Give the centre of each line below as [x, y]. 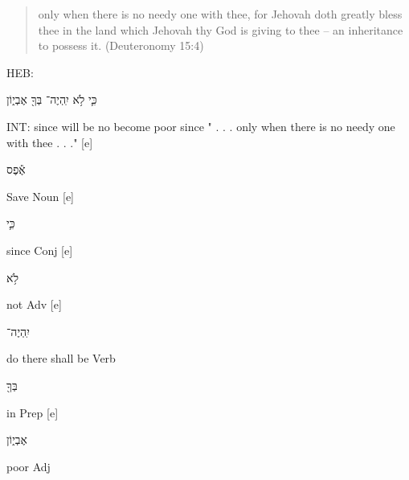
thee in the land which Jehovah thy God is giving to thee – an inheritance [221, 29]
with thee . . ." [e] [50, 142]
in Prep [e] [33, 412]
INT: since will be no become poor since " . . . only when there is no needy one [201, 126]
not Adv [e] [34, 304]
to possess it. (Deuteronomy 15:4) [121, 45]
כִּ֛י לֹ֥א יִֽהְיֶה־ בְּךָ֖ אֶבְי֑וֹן [52, 99]
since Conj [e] [40, 250]
